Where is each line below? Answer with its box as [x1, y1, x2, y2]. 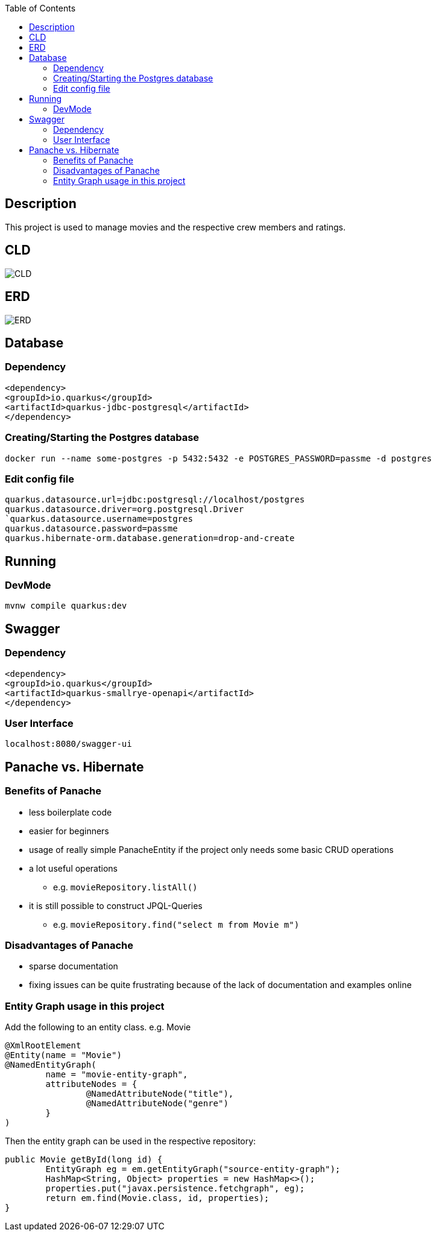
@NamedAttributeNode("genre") [86, 1098, 229, 1109]
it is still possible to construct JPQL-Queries [29, 900, 203, 911]
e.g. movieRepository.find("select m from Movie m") [53, 919, 300, 930]
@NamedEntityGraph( [5, 1060, 96, 1070]
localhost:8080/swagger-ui [5, 739, 132, 749]
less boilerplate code [29, 807, 112, 817]
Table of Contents [5, 3, 76, 13]
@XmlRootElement [5, 1041, 81, 1051]
